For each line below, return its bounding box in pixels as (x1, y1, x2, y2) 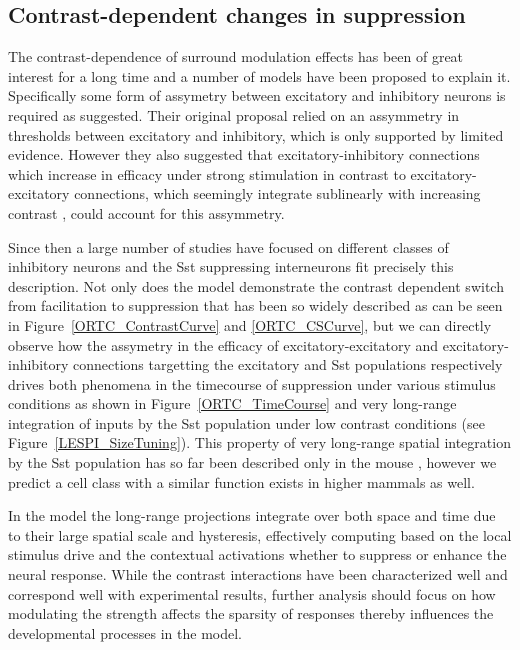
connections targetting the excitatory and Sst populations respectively (73, 354, 503, 375)
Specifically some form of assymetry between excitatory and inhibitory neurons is (8, 85, 506, 106)
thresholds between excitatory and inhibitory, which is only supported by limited (8, 124, 504, 145)
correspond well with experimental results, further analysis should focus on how (8, 583, 496, 604)
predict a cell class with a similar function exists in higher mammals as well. (8, 471, 475, 492)
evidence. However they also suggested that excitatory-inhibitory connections (8, 144, 480, 165)
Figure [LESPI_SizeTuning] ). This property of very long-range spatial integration (8, 432, 511, 453)
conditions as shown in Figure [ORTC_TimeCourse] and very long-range (8, 393, 457, 414)
